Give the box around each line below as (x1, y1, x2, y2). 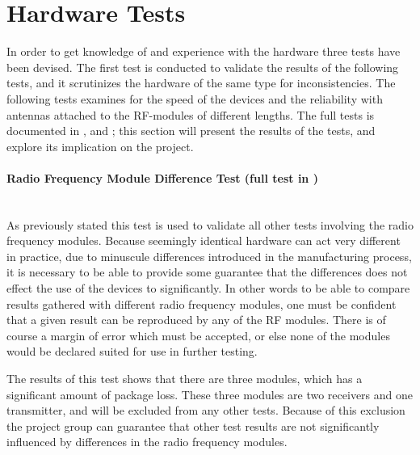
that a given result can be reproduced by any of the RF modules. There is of (6, 311, 386, 328)
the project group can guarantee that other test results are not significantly (6, 417, 380, 434)
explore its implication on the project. (6, 137, 194, 154)
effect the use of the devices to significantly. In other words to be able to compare (6, 280, 410, 297)
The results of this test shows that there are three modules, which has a (6, 370, 363, 387)
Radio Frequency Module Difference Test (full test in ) (6, 169, 318, 186)
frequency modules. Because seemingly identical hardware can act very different (6, 232, 401, 249)
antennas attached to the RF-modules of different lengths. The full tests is (6, 106, 375, 123)
